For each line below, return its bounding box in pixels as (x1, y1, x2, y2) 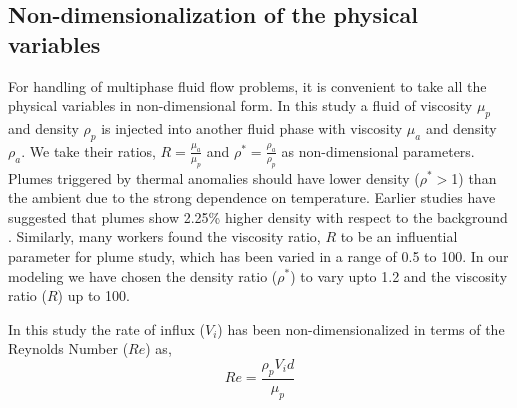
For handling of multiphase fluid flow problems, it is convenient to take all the (8, 75, 487, 96)
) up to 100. (57, 285, 130, 306)
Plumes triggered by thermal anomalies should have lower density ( (8, 167, 420, 188)
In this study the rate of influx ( (8, 318, 205, 339)
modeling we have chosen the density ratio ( (8, 265, 278, 286)
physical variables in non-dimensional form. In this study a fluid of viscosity (8, 95, 473, 116)
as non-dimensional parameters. (281, 140, 475, 161)
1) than (451, 167, 497, 188)
